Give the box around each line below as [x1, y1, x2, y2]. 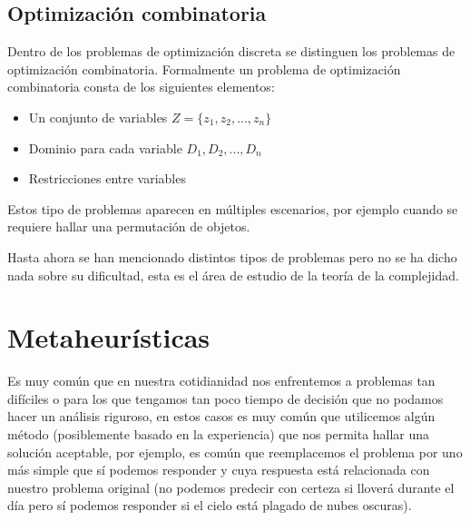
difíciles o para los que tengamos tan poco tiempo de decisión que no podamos [7, 388, 444, 408]
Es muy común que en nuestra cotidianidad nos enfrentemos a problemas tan [7, 371, 436, 390]
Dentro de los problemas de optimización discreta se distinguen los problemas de [7, 42, 455, 61]
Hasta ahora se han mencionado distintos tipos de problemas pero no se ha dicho [7, 247, 457, 266]
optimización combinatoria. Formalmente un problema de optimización [7, 59, 401, 78]
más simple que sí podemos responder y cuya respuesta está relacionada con [7, 460, 430, 479]
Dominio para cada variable [28, 138, 182, 157]
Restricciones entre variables [28, 169, 186, 188]
